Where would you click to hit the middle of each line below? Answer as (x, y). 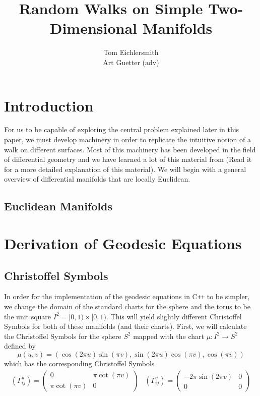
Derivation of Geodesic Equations (123, 243)
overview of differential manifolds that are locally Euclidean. (97, 179)
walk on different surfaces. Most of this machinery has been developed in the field (130, 149)
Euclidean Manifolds (58, 206)
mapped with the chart (169, 336)
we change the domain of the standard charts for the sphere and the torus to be (127, 306)
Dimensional (93, 28)
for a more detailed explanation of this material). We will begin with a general (125, 169)
